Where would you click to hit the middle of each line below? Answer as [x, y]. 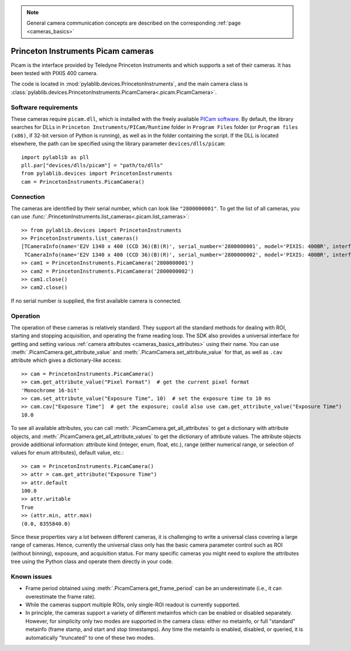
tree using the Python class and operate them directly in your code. [92, 562]
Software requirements [44, 107]
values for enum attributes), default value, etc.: [67, 453]
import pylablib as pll [55, 157]
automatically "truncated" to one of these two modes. [90, 638]
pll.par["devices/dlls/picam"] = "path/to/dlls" [92, 165]
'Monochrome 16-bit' [51, 390]
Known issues [31, 577]
